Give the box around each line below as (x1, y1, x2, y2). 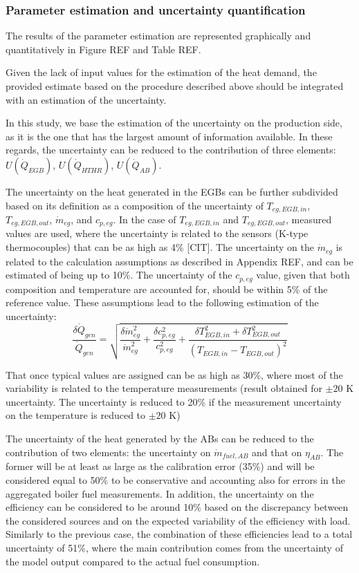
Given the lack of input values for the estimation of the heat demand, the (6, 65, 317, 79)
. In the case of (113, 212, 176, 227)
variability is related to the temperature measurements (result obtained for (6, 381, 322, 395)
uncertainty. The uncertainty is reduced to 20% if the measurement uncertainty (6, 394, 342, 408)
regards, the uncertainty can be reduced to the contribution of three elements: (6, 142, 336, 157)
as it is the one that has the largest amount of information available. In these (6, 129, 333, 143)
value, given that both (256, 267, 350, 282)
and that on (252, 444, 302, 459)
